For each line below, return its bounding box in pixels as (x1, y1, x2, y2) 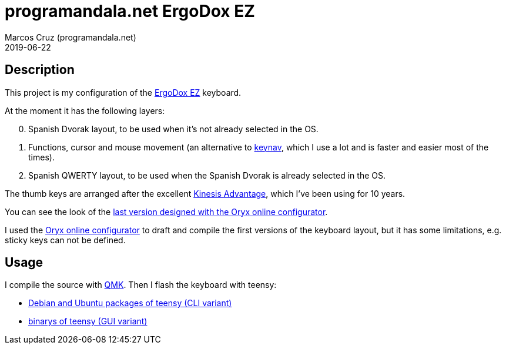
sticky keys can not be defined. (5, 234, 126, 245)
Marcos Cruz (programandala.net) (5, 32, 136, 42)
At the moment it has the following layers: (5, 105, 165, 116)
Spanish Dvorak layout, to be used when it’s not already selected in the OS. (28, 123, 319, 134)
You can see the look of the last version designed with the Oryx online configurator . (5, 206, 328, 217)
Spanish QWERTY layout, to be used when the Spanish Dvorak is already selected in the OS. (28, 170, 386, 180)
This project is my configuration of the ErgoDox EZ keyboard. (5, 87, 242, 98)
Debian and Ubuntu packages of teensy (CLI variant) (28, 298, 232, 308)
